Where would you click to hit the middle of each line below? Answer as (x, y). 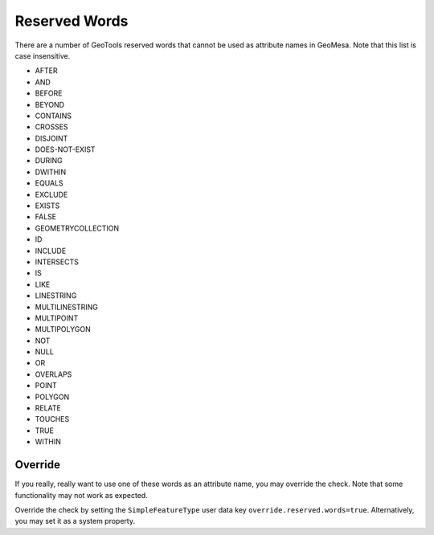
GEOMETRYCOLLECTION (77, 228)
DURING (49, 161)
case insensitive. (43, 55)
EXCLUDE (51, 194)
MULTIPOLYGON (63, 329)
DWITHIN (51, 172)
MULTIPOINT (57, 318)
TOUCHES (52, 419)
